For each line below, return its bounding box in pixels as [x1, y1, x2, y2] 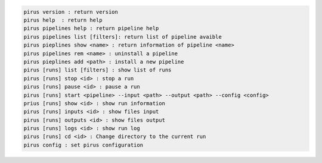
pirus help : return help [23, 17, 103, 23]
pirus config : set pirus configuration [23, 142, 143, 148]
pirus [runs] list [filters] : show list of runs [23, 67, 172, 74]
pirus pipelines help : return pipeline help [23, 25, 159, 32]
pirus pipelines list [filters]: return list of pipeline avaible [23, 33, 222, 40]
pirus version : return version [23, 8, 119, 15]
